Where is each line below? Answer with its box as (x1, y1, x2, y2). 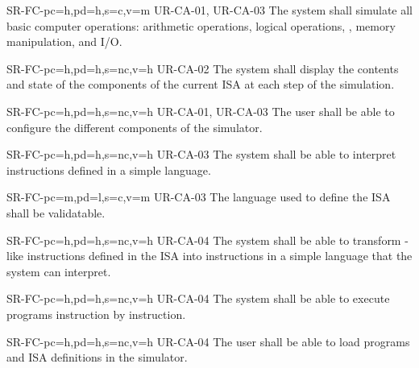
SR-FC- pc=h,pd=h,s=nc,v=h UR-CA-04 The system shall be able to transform (6, 231, 401, 248)
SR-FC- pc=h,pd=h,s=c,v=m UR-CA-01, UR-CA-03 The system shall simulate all (6, 2, 413, 18)
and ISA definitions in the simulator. (6, 349, 188, 366)
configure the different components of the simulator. (6, 118, 263, 135)
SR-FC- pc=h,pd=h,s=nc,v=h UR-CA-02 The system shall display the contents (6, 60, 399, 76)
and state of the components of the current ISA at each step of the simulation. (6, 76, 395, 93)
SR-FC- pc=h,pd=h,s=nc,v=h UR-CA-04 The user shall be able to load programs (6, 333, 410, 349)
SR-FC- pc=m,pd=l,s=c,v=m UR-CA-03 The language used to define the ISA (6, 188, 391, 205)
